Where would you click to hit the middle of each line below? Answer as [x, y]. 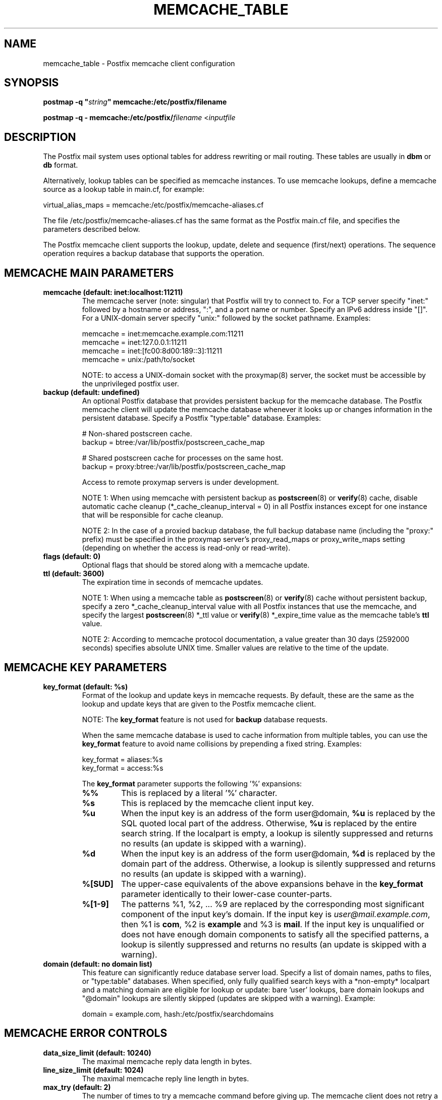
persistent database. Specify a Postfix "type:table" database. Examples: [202, 418]
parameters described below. [92, 229]
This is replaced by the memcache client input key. [217, 803]
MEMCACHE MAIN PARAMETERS [89, 273]
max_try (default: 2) [77, 1087]
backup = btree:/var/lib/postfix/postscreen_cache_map [173, 442]
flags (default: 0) [72, 557]
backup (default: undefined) [91, 392]
